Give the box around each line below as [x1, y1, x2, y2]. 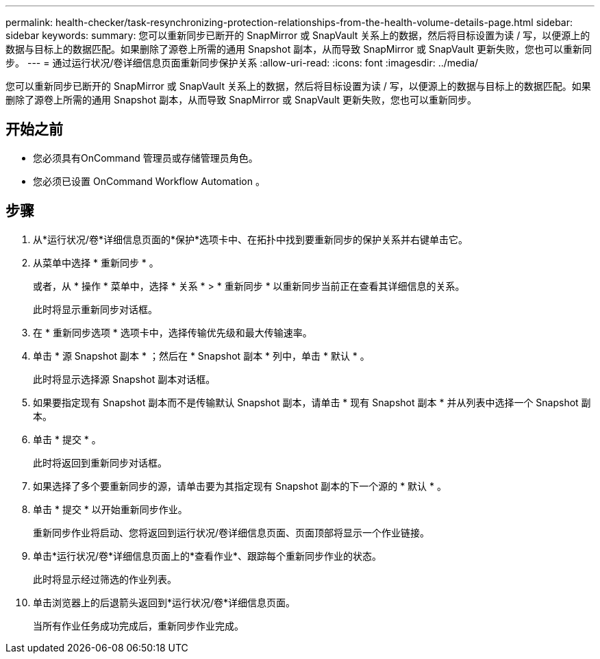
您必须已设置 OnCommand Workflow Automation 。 [33, 175, 265, 187]
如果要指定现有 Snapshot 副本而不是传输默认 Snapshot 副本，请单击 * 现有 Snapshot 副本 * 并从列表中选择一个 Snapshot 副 [33, 396, 591, 408]
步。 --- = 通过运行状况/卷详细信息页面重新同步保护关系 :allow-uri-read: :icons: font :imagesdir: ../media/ [5, 57, 479, 69]
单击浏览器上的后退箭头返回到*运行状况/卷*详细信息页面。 [33, 596, 296, 608]
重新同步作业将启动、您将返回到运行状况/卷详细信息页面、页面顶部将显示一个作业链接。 [33, 526, 430, 538]
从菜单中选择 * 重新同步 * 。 [33, 256, 159, 269]
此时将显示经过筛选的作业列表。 [33, 573, 177, 585]
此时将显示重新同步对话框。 [33, 303, 158, 315]
